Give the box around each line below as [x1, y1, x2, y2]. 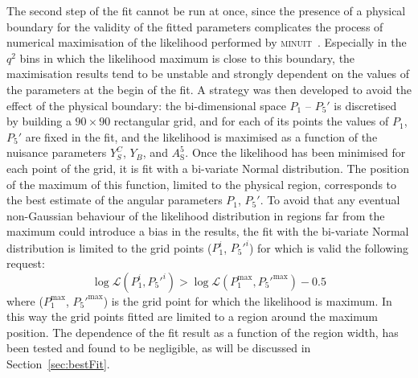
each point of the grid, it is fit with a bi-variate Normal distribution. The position [6, 159, 409, 176]
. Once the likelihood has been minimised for [185, 144, 406, 161]
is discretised [334, 97, 397, 113]
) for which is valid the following [248, 239, 409, 256]
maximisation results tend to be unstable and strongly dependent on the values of [6, 65, 410, 82]
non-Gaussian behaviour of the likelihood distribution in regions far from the [6, 207, 385, 224]
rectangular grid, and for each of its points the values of [113, 113, 389, 129]
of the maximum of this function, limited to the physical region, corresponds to [6, 175, 397, 192]
